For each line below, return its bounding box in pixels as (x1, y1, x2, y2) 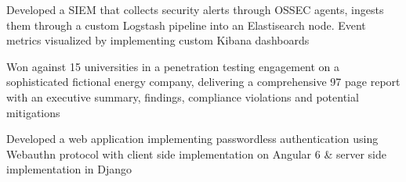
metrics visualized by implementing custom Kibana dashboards (6, 32, 310, 48)
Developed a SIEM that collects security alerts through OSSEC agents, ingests (6, 2, 384, 17)
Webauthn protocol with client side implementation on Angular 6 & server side (6, 145, 386, 162)
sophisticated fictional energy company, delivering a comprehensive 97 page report (6, 73, 401, 90)
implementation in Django (6, 161, 132, 177)
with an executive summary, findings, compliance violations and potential (6, 88, 359, 105)
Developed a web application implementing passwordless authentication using (6, 130, 379, 147)
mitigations (6, 104, 60, 120)
